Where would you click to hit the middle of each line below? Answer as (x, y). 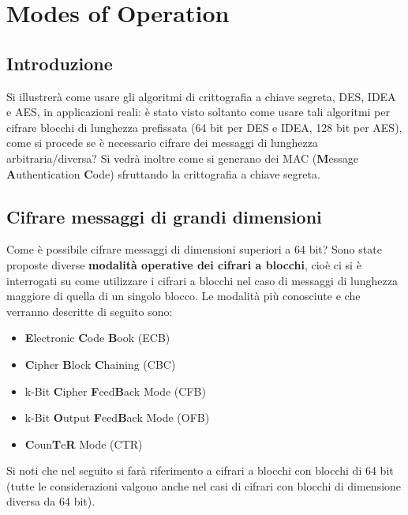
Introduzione (60, 63)
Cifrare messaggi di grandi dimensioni (164, 216)
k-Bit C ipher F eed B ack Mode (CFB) (115, 391)
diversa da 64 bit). (51, 501)
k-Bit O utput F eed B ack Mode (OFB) (117, 417)
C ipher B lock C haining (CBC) (100, 364)
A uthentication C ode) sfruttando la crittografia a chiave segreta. (163, 173)
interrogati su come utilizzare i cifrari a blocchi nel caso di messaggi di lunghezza (202, 280)
